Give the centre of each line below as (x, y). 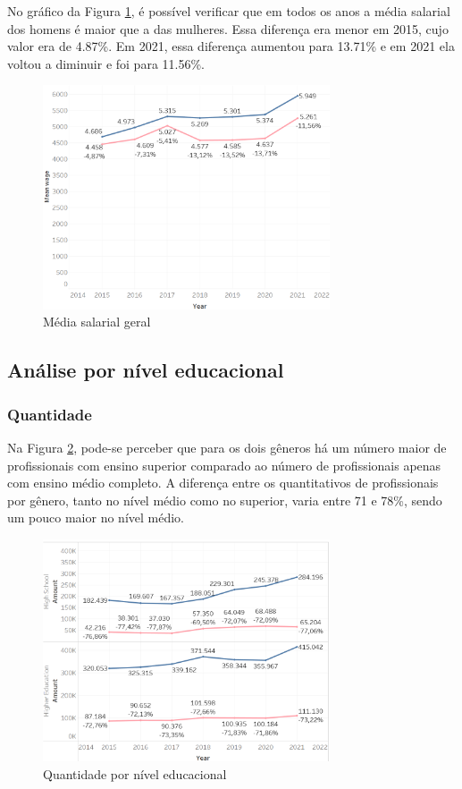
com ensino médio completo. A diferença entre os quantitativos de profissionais (223, 483)
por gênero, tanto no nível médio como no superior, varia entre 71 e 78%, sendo (225, 500)
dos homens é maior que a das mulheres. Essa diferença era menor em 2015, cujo (228, 28)
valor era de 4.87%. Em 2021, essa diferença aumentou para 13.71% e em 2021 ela (231, 46)
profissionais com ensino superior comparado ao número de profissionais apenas (224, 465)
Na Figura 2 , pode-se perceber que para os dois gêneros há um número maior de (227, 447)
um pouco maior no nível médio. (96, 518)
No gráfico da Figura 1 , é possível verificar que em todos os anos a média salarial (229, 11)
